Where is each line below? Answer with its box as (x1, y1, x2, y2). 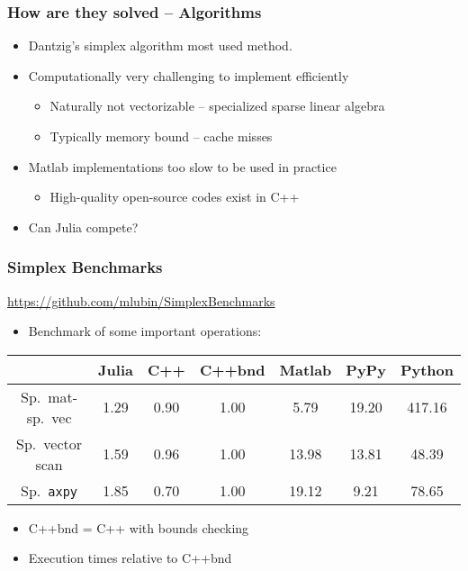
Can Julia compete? (28, 217, 139, 236)
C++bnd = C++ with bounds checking (28, 518, 249, 537)
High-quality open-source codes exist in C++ (49, 187, 300, 206)
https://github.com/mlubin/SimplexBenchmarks (7, 291, 275, 310)
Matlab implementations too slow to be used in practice (28, 157, 337, 176)
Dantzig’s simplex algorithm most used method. (28, 36, 292, 55)
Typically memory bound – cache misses (49, 127, 273, 145)
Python (400, 358, 454, 380)
